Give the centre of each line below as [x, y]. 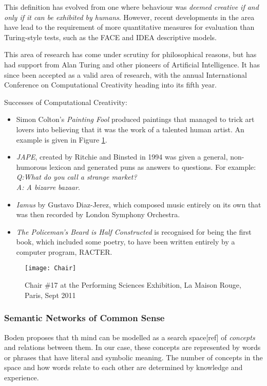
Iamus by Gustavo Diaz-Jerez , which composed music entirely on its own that [139, 204]
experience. [22, 377]
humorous [32, 166]
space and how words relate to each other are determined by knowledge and [123, 367]
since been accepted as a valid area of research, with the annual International [126, 74]
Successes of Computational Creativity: [66, 102]
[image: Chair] [51, 268]
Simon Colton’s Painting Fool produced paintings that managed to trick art [135, 119]
